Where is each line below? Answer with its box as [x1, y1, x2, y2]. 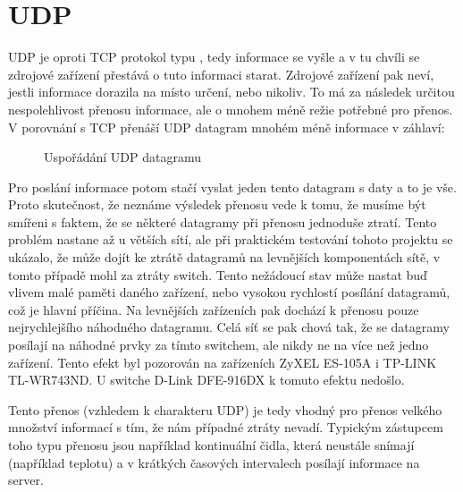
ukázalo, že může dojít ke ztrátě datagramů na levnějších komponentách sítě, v [8, 248, 441, 267]
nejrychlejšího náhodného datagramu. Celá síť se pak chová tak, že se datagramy [8, 318, 450, 336]
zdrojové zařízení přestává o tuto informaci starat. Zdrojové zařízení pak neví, [8, 64, 434, 83]
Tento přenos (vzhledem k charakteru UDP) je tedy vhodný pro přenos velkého [8, 400, 442, 419]
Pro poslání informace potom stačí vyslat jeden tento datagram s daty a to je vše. [8, 177, 457, 196]
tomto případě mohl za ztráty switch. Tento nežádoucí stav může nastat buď [8, 265, 427, 284]
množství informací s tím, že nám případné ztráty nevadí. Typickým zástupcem [8, 418, 443, 437]
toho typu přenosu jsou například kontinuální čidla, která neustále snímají [8, 436, 415, 454]
